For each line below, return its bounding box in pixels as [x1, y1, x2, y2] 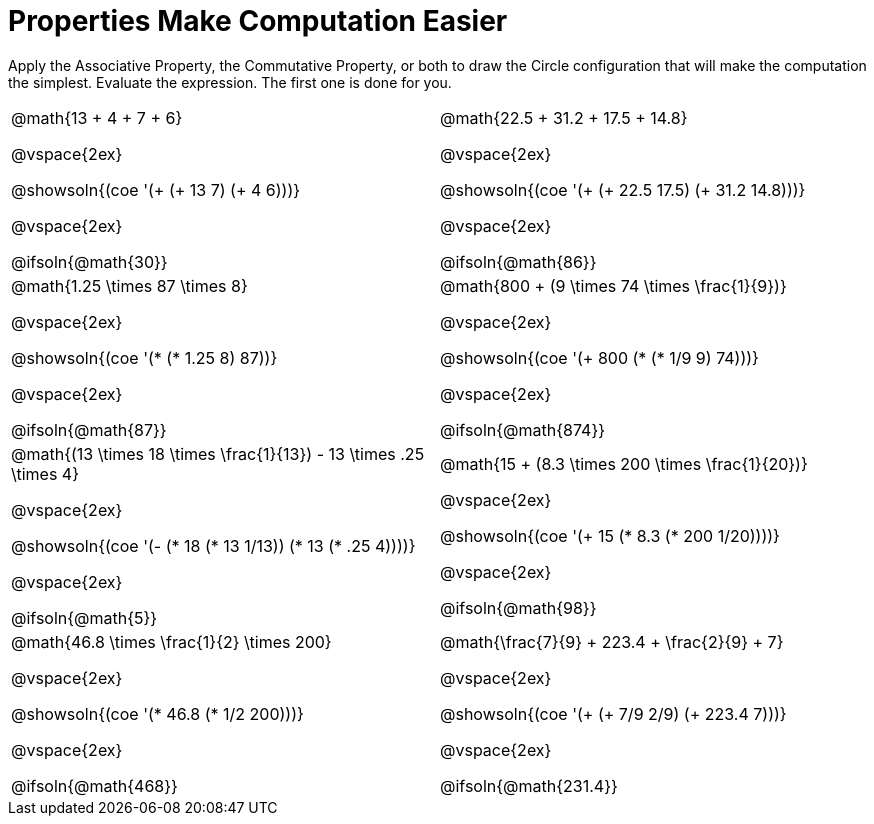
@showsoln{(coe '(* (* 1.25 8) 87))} [11, 347, 278, 368]
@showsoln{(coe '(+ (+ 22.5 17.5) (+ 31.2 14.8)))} [440, 179, 806, 200]
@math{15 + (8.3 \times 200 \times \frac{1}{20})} [440, 453, 808, 474]
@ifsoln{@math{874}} [440, 419, 606, 440]
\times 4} [11, 463, 80, 484]
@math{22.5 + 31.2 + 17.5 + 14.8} [440, 107, 688, 128]
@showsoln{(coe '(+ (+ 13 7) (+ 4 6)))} [11, 179, 301, 200]
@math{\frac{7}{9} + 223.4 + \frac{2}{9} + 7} [440, 631, 784, 652]
